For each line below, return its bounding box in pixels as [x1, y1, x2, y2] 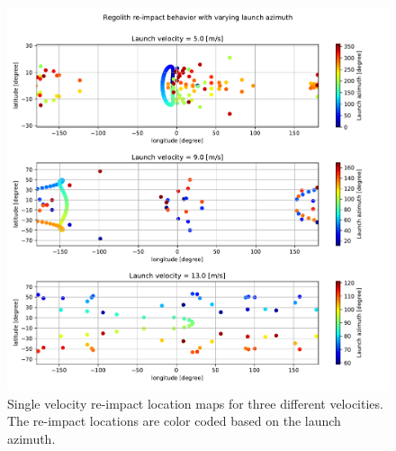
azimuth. [7, 428, 56, 447]
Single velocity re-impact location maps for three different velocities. [7, 393, 383, 412]
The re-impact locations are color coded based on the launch [7, 411, 341, 430]
